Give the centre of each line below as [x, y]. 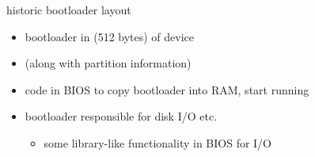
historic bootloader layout [69, 10]
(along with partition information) [108, 63]
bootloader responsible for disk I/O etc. [121, 116]
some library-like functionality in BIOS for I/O [158, 142]
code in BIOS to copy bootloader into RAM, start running [167, 89]
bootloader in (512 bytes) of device [110, 36]
